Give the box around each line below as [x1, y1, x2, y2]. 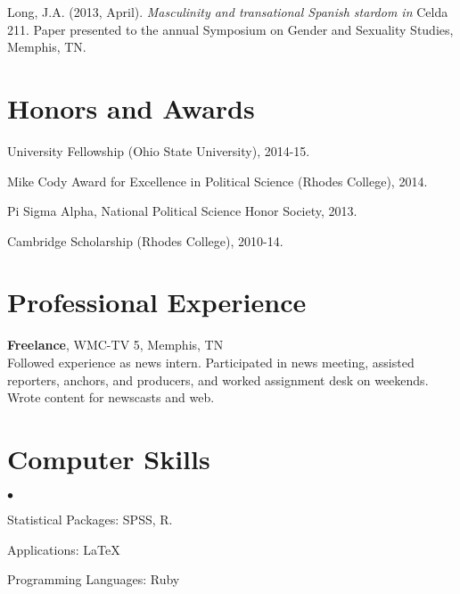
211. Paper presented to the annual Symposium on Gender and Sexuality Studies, [7, 20, 454, 38]
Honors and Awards [7, 89, 255, 126]
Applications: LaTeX [7, 540, 120, 558]
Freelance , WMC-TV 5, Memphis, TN [7, 335, 224, 354]
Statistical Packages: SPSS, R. [7, 509, 173, 528]
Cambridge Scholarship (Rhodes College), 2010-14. [7, 231, 283, 250]
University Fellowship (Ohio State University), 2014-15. [7, 141, 310, 160]
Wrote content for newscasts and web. [7, 388, 215, 407]
